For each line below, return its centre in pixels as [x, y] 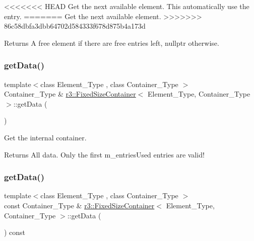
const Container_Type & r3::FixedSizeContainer [79, 205]
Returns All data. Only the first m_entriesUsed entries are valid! [104, 154]
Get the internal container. [45, 137]
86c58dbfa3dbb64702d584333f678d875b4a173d [75, 26]
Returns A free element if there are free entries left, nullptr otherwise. [112, 43]
